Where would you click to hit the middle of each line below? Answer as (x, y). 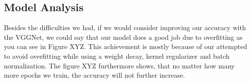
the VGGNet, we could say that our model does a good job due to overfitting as (123, 37)
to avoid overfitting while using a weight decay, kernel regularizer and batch (117, 56)
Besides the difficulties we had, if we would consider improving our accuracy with (125, 27)
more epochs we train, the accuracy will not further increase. (95, 75)
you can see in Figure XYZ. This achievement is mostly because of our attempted (125, 46)
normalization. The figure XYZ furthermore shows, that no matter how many (119, 65)
